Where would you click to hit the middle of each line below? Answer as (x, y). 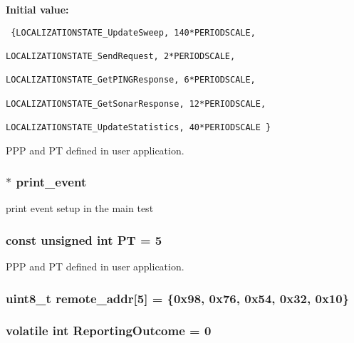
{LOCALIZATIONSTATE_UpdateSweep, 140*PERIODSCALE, (133, 32)
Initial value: (37, 9)
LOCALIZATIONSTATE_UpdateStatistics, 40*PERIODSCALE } (139, 127)
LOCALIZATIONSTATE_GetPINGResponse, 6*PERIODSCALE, (131, 80)
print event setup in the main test (80, 208)
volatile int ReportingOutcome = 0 (109, 331)
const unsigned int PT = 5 (84, 239)
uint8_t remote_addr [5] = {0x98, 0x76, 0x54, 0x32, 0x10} (178, 298)
